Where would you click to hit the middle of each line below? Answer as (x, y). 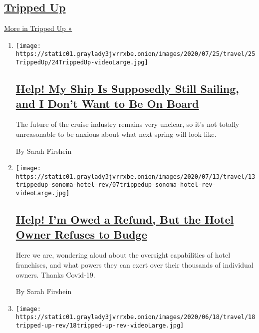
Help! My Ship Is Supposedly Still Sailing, (128, 89)
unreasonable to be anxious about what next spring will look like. (116, 134)
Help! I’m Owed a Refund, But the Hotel (125, 219)
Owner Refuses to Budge (81, 234)
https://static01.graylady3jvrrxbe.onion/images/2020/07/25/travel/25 (135, 54)
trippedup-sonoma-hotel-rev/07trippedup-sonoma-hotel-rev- (116, 185)
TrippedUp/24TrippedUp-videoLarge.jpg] (82, 63)
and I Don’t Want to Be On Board (107, 103)
